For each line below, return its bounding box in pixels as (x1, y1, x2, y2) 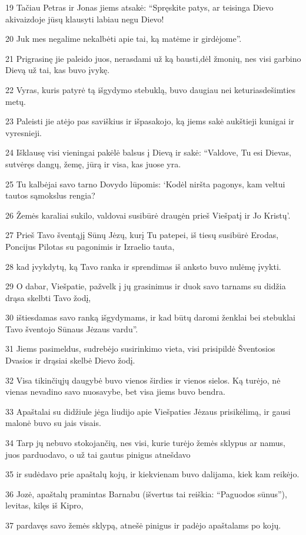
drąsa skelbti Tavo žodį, (5, 291, 91, 303)
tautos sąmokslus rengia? (5, 189, 95, 202)
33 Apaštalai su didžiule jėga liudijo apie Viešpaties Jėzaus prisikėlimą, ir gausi (5, 405, 291, 417)
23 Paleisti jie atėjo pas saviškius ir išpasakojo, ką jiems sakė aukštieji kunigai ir (5, 115, 294, 127)
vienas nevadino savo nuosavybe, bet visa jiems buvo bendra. (5, 385, 225, 398)
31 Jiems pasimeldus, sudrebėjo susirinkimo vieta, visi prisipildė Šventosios (5, 342, 275, 355)
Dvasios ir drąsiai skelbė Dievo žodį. (5, 354, 135, 366)
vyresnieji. (5, 126, 42, 138)
